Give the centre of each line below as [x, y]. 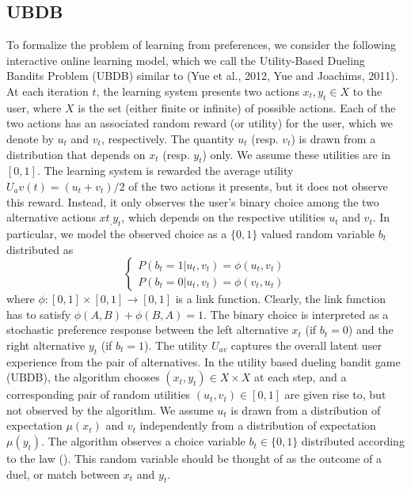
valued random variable [318, 233]
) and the [371, 330]
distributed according [353, 441]
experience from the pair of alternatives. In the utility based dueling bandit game [204, 361]
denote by [30, 138]
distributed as [40, 249]
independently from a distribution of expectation [258, 425]
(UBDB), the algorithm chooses [83, 377]
